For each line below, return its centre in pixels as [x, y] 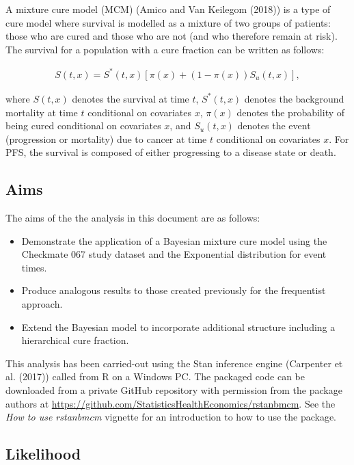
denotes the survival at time [131, 98]
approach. [42, 304]
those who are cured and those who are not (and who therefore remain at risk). [172, 36]
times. [34, 267]
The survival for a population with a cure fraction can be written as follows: [165, 49]
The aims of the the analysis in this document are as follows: [133, 218]
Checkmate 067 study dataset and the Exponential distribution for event [174, 254]
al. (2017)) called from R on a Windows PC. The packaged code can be [155, 376]
